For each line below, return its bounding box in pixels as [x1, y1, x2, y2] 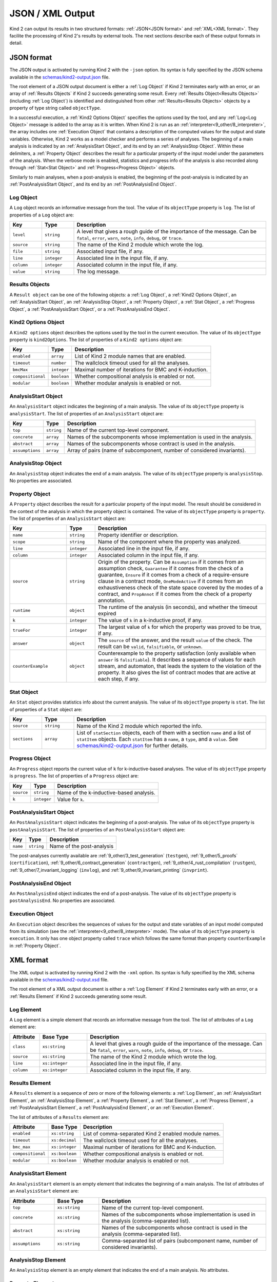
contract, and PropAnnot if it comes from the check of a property [97, 590, 252, 597]
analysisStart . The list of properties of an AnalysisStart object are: [9, 410, 164, 416]
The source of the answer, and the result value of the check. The [97, 636, 252, 644]
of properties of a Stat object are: [9, 706, 83, 712]
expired [97, 610, 116, 617]
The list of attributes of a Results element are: [9, 1114, 110, 1120]
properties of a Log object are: [9, 212, 74, 218]
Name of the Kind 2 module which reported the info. [76, 722, 203, 729]
